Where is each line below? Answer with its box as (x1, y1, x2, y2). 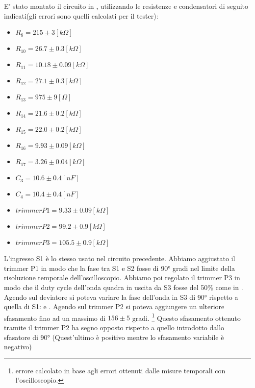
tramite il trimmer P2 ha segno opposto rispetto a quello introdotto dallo (4, 322, 225, 332)
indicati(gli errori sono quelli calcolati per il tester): (4, 10, 158, 21)
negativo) (4, 341, 32, 352)
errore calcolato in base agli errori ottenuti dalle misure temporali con (15, 365, 226, 375)
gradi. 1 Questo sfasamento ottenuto (132, 311, 241, 323)
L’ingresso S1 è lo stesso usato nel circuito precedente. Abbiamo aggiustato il (4, 253, 235, 264)
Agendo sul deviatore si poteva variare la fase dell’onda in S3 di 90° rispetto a (4, 291, 238, 302)
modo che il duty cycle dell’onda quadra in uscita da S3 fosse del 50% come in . (4, 282, 243, 292)
